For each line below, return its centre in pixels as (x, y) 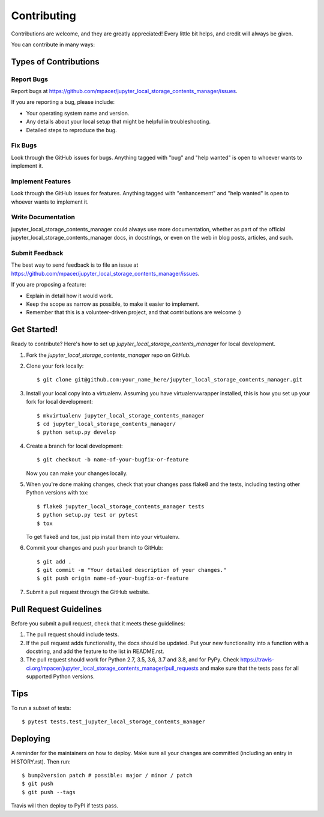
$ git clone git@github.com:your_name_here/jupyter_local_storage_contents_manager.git (170, 380)
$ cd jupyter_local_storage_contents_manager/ (106, 424)
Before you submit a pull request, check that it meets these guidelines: (98, 623)
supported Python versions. (61, 676)
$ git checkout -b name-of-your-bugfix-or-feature (113, 460)
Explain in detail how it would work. (70, 296)
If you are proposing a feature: (49, 285)
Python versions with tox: (58, 493)
